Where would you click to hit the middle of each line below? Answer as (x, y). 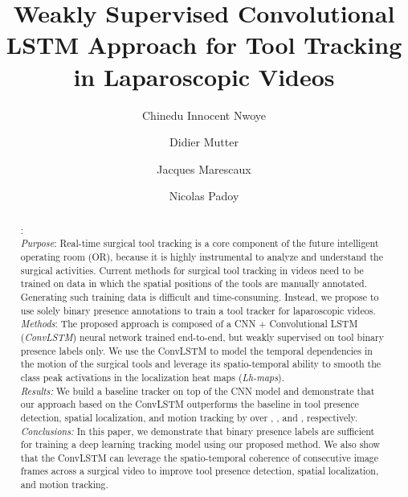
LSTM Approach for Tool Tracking (204, 45)
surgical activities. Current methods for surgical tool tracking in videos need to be (192, 270)
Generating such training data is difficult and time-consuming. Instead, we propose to (200, 296)
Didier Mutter (204, 142)
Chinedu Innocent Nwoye (204, 115)
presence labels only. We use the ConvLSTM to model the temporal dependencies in (196, 350)
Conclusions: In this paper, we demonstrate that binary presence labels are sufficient (198, 431)
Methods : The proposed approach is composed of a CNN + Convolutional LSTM (189, 324)
